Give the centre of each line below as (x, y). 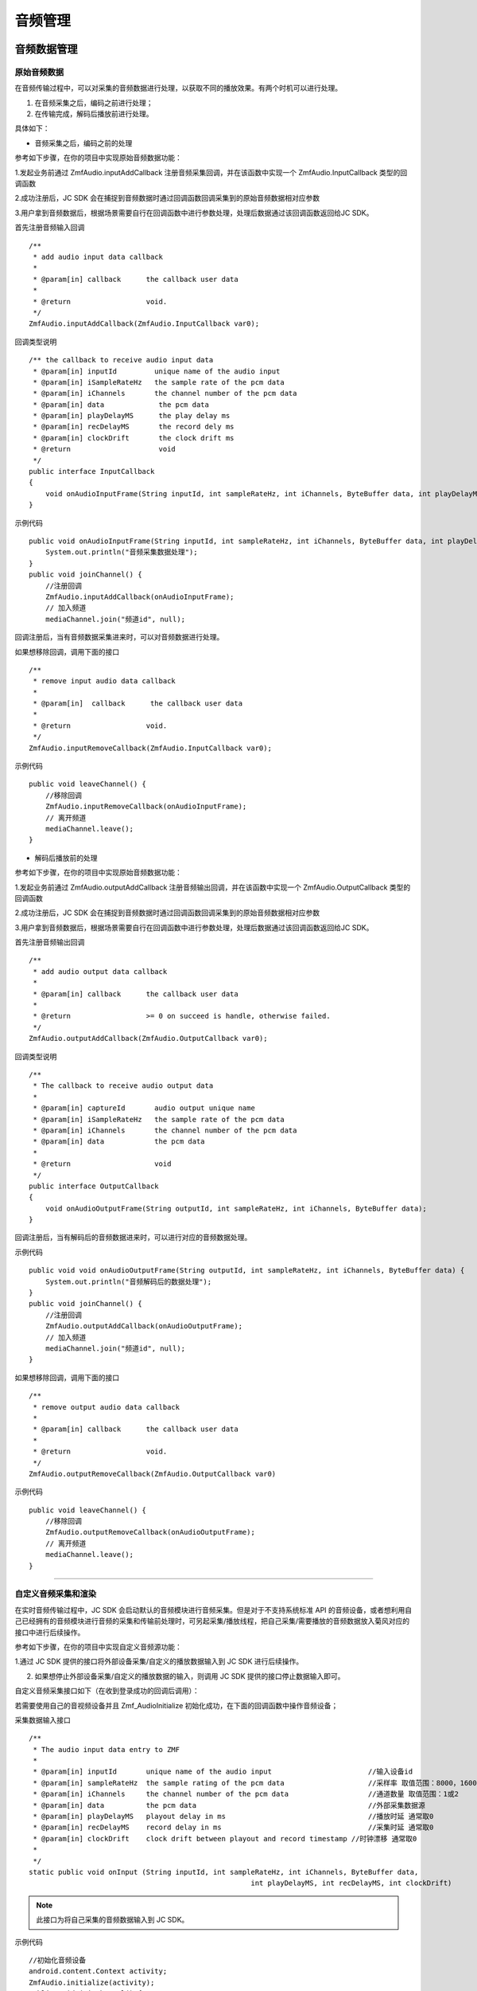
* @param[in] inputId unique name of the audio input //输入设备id (223, 1772)
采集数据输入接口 (43, 1719)
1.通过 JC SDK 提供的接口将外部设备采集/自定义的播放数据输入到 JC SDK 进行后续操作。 (159, 1661)
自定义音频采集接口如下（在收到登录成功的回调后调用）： (107, 1691)
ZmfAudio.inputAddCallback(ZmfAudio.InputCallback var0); (144, 324)
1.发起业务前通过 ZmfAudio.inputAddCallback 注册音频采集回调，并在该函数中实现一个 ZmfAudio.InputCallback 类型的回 (211, 172)
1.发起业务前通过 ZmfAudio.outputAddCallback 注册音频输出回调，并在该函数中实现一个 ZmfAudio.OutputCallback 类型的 (213, 887)
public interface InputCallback (92, 471)
